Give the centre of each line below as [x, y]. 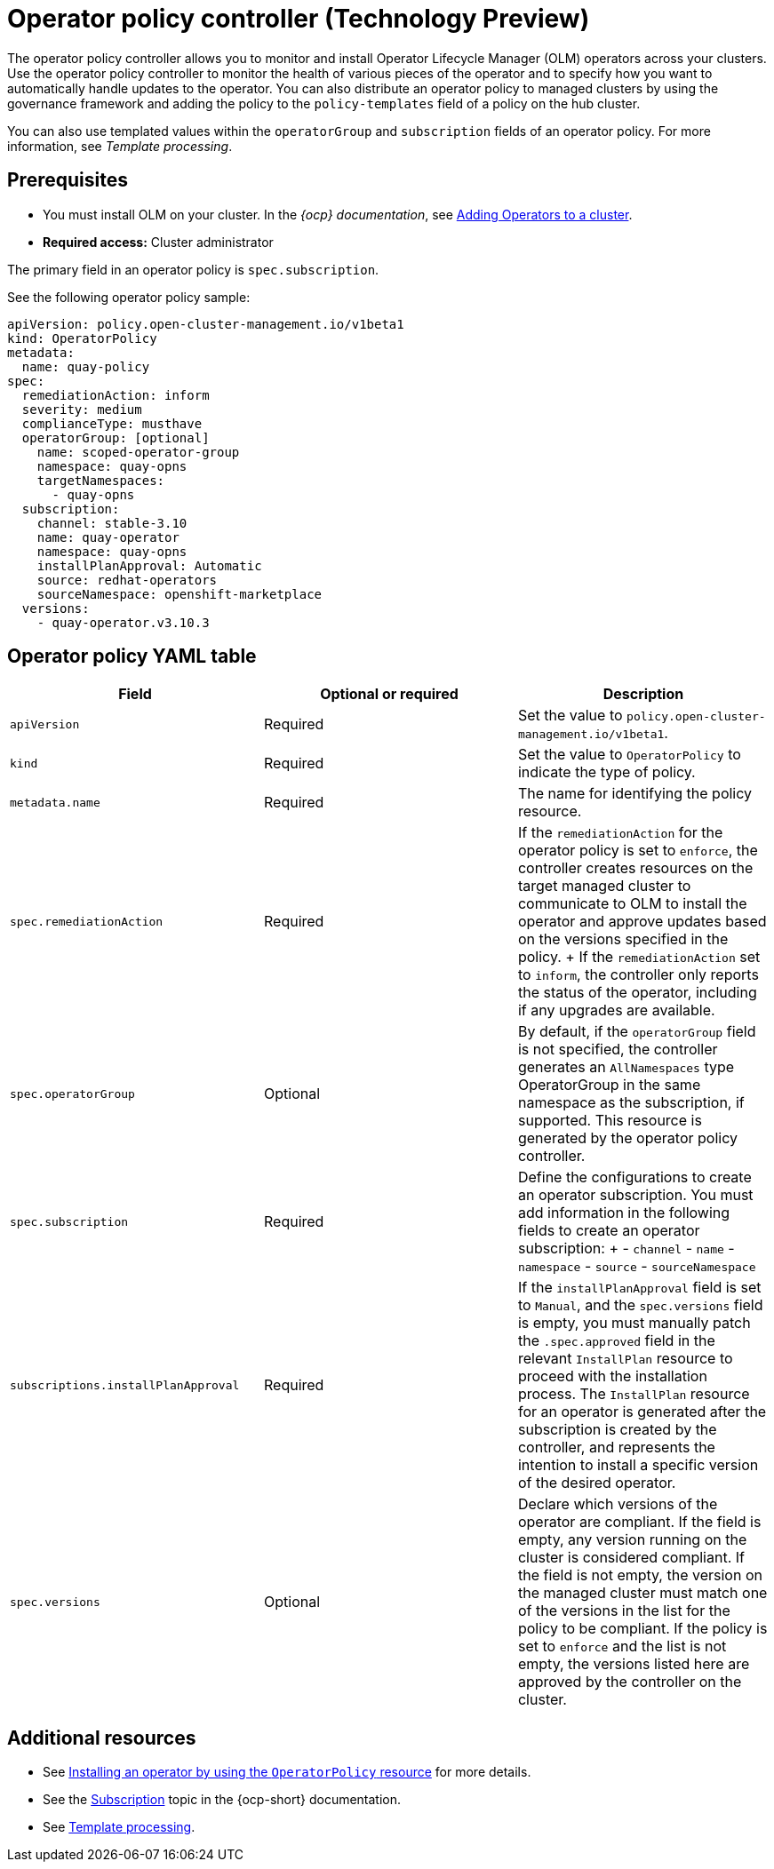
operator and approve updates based [642, 922]
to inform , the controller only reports [638, 975]
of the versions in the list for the [624, 1611]
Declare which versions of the [618, 1504]
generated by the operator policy [627, 1138]
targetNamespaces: [101, 480]
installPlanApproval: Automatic [149, 565]
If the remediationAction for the [620, 833]
